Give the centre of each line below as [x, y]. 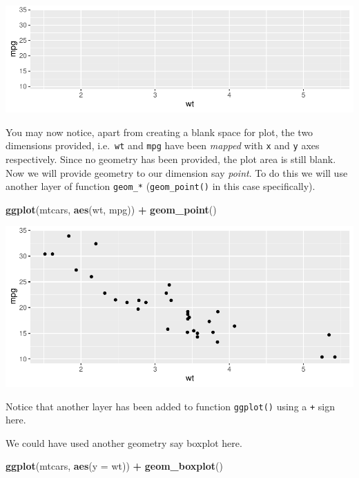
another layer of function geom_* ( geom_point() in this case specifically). [161, 186]
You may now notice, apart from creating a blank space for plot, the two [159, 132]
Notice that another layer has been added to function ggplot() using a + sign [171, 406]
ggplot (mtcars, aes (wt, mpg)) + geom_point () [111, 209]
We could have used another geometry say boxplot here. [124, 442]
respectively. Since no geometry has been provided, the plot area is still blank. [171, 159]
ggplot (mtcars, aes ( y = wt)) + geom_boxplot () [114, 466]
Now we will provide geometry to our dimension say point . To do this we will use [177, 172]
